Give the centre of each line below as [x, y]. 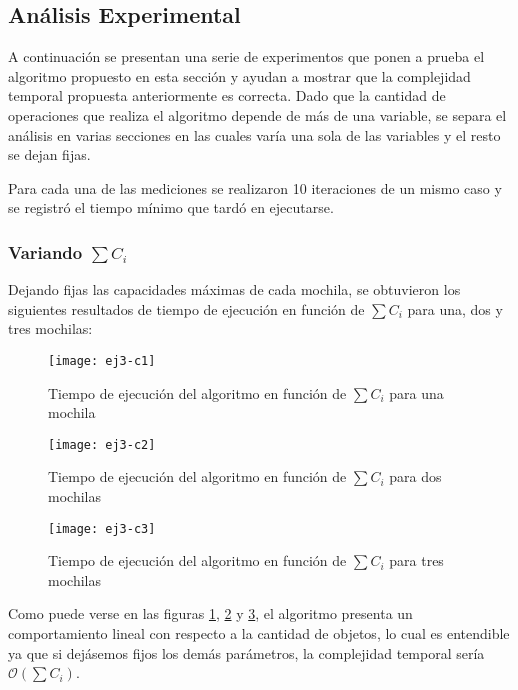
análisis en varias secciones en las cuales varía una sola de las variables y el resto [254, 134]
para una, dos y [455, 308]
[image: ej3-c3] [102, 528]
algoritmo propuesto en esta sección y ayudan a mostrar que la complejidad [239, 75]
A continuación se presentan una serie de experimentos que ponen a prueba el [246, 56]
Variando [45, 251]
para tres [416, 560]
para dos [415, 476]
